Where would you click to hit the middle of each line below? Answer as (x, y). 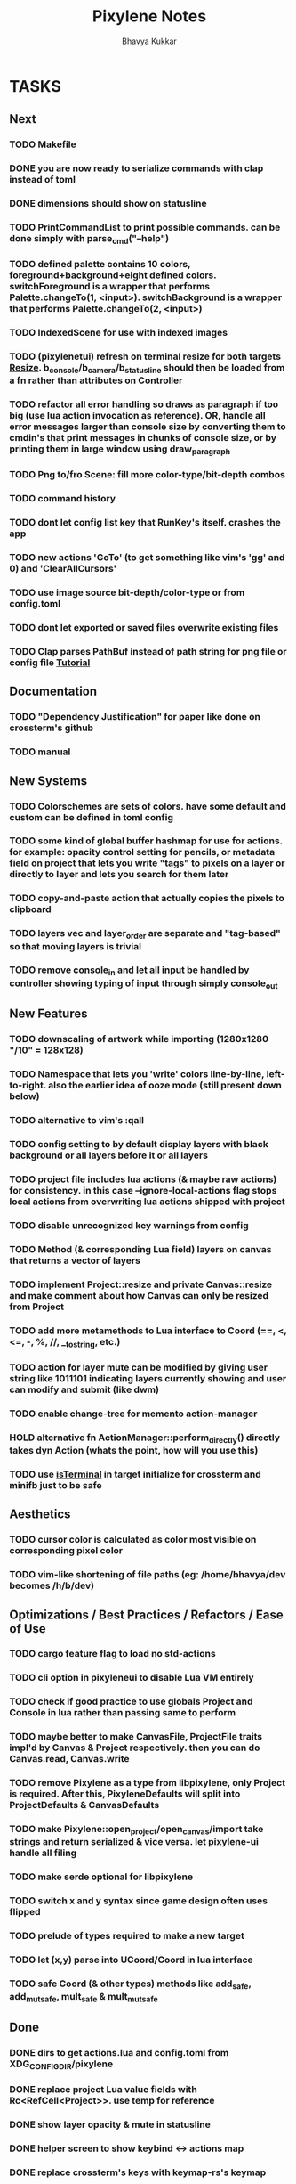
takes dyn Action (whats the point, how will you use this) (134, 1450)
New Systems (48, 781)
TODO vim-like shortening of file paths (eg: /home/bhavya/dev (148, 1575)
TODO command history (63, 499)
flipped (25, 1912)
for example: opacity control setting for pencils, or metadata (142, 852)
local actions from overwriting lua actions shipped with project (148, 1202)
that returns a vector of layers (75, 1260)
